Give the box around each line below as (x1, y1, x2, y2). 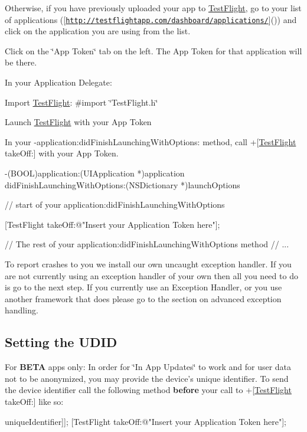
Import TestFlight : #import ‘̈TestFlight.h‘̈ (5, 96, 158, 108)
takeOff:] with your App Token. (5, 147, 119, 159)
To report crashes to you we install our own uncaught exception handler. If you (5, 257, 292, 270)
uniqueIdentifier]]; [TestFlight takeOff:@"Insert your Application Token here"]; (5, 415, 286, 427)
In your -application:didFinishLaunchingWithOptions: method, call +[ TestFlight (5, 135, 296, 148)
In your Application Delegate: (5, 76, 112, 89)
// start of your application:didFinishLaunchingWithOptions (5, 198, 225, 211)
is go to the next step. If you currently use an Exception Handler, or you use (5, 281, 282, 293)
